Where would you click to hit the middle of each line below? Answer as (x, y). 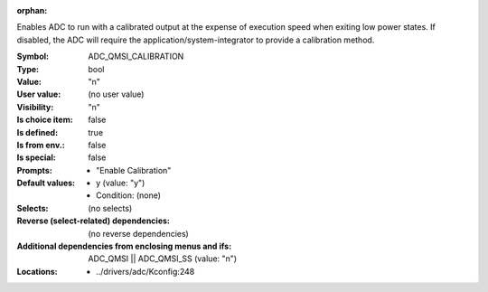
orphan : (32, 10)
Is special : (36, 157)
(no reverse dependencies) (138, 233)
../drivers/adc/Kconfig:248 (145, 271)
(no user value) (116, 94)
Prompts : (35, 170)
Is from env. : (41, 145)
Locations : (37, 271)
